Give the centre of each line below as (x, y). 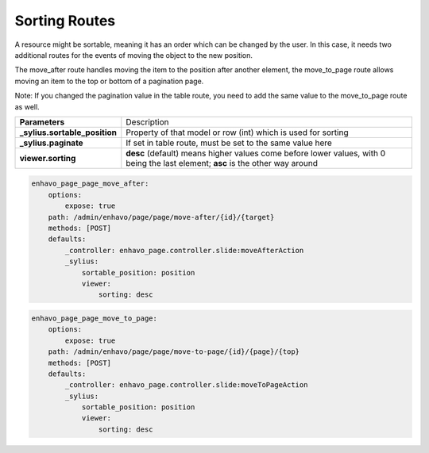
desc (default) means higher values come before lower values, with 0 (255, 153)
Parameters (42, 121)
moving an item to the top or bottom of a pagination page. (109, 81)
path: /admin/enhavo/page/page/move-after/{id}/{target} (161, 217)
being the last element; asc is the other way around (222, 163)
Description (147, 121)
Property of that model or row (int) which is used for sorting (237, 132)
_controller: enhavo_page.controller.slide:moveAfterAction (184, 250)
